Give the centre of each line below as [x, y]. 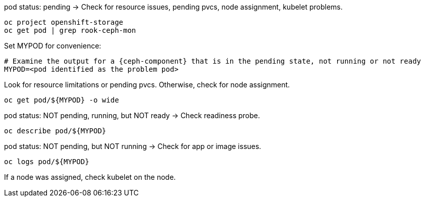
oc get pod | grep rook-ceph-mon [70, 30]
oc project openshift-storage [64, 22]
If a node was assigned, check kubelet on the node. [90, 177]
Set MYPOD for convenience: [53, 46]
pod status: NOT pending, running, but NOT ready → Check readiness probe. [132, 115]
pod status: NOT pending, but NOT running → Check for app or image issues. [133, 146]
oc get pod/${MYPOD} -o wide [62, 100]
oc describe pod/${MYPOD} [55, 131]
